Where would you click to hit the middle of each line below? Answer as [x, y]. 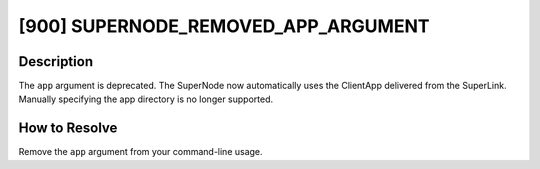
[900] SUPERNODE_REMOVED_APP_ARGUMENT [224, 26]
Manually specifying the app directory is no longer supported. [146, 99]
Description [56, 61]
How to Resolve [68, 128]
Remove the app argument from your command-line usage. [141, 152]
